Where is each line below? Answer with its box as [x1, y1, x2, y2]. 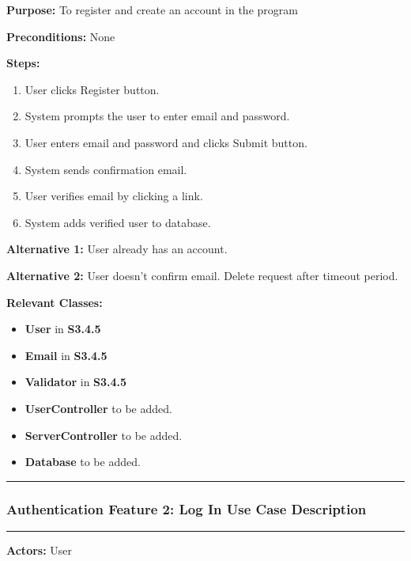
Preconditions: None [6, 28, 115, 44]
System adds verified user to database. [25, 214, 211, 230]
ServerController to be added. [25, 426, 183, 443]
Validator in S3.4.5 [25, 373, 127, 390]
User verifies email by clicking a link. [25, 188, 203, 204]
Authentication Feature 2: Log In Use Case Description [6, 498, 367, 518]
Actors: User [6, 541, 73, 558]
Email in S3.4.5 [25, 347, 107, 363]
